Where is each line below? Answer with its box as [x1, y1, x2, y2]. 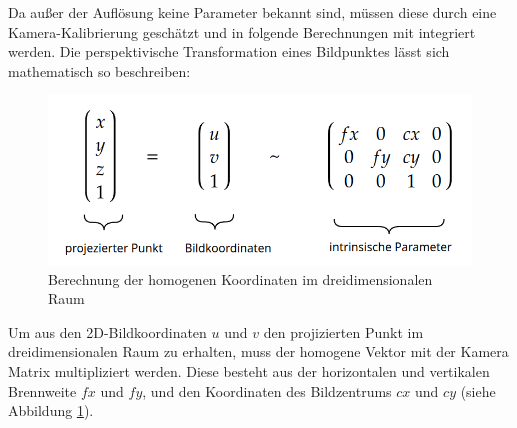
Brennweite [8, 380, 77, 401]
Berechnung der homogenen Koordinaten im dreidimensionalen [48, 268, 433, 289]
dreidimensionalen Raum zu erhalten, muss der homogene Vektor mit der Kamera [8, 341, 509, 362]
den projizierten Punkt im [263, 321, 424, 342]
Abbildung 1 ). [8, 400, 94, 421]
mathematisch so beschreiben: [8, 60, 191, 81]
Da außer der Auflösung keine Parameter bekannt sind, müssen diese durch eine [8, 2, 497, 22]
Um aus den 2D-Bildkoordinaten [8, 321, 207, 342]
